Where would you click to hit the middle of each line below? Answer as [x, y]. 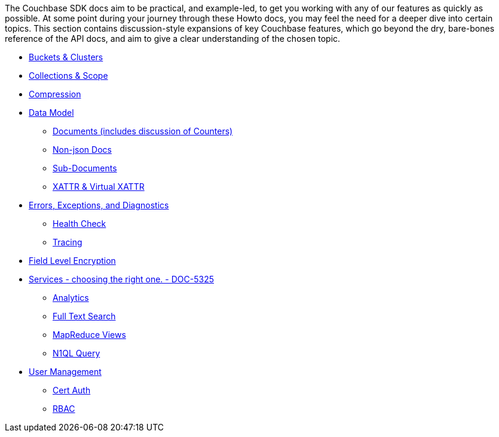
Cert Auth [72, 390]
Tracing [68, 242]
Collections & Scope [68, 76]
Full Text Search [84, 316]
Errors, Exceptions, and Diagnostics [99, 205]
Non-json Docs [82, 150]
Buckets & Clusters [66, 57]
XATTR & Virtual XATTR [99, 187]
